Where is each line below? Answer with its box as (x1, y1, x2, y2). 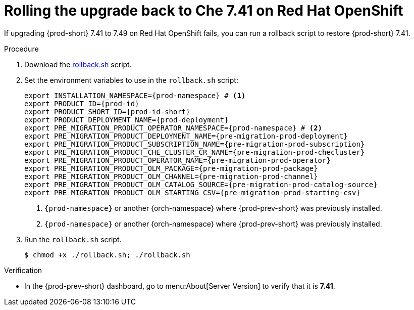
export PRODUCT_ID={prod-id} (24, 99, 139, 108)
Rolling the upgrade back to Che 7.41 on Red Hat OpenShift (4, 2, 403, 19)
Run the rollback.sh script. (24, 235, 122, 244)
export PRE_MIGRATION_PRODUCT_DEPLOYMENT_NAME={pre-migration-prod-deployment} (24, 131, 348, 140)
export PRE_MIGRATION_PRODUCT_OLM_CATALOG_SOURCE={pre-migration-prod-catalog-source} (24, 180, 378, 189)
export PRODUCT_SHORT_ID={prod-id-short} (24, 107, 190, 116)
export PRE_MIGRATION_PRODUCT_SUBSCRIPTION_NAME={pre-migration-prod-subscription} (24, 140, 365, 148)
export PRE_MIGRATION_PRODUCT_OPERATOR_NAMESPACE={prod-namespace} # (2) (24, 123, 323, 132)
